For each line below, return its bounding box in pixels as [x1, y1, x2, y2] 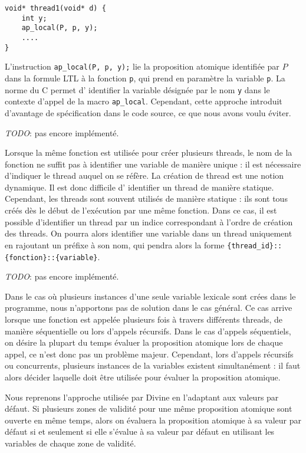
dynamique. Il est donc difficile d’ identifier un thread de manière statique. [5, 180, 274, 193]
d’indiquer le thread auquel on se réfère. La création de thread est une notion [5, 169, 284, 182]
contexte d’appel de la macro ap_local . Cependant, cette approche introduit [5, 95, 282, 107]
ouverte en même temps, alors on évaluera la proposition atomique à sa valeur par [5, 413, 301, 426]
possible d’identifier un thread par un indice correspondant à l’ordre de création [5, 215, 293, 228]
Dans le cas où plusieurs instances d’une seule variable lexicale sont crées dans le [5, 290, 296, 302]
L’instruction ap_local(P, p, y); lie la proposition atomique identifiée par [5, 60, 279, 73]
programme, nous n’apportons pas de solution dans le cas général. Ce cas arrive [5, 301, 292, 314]
